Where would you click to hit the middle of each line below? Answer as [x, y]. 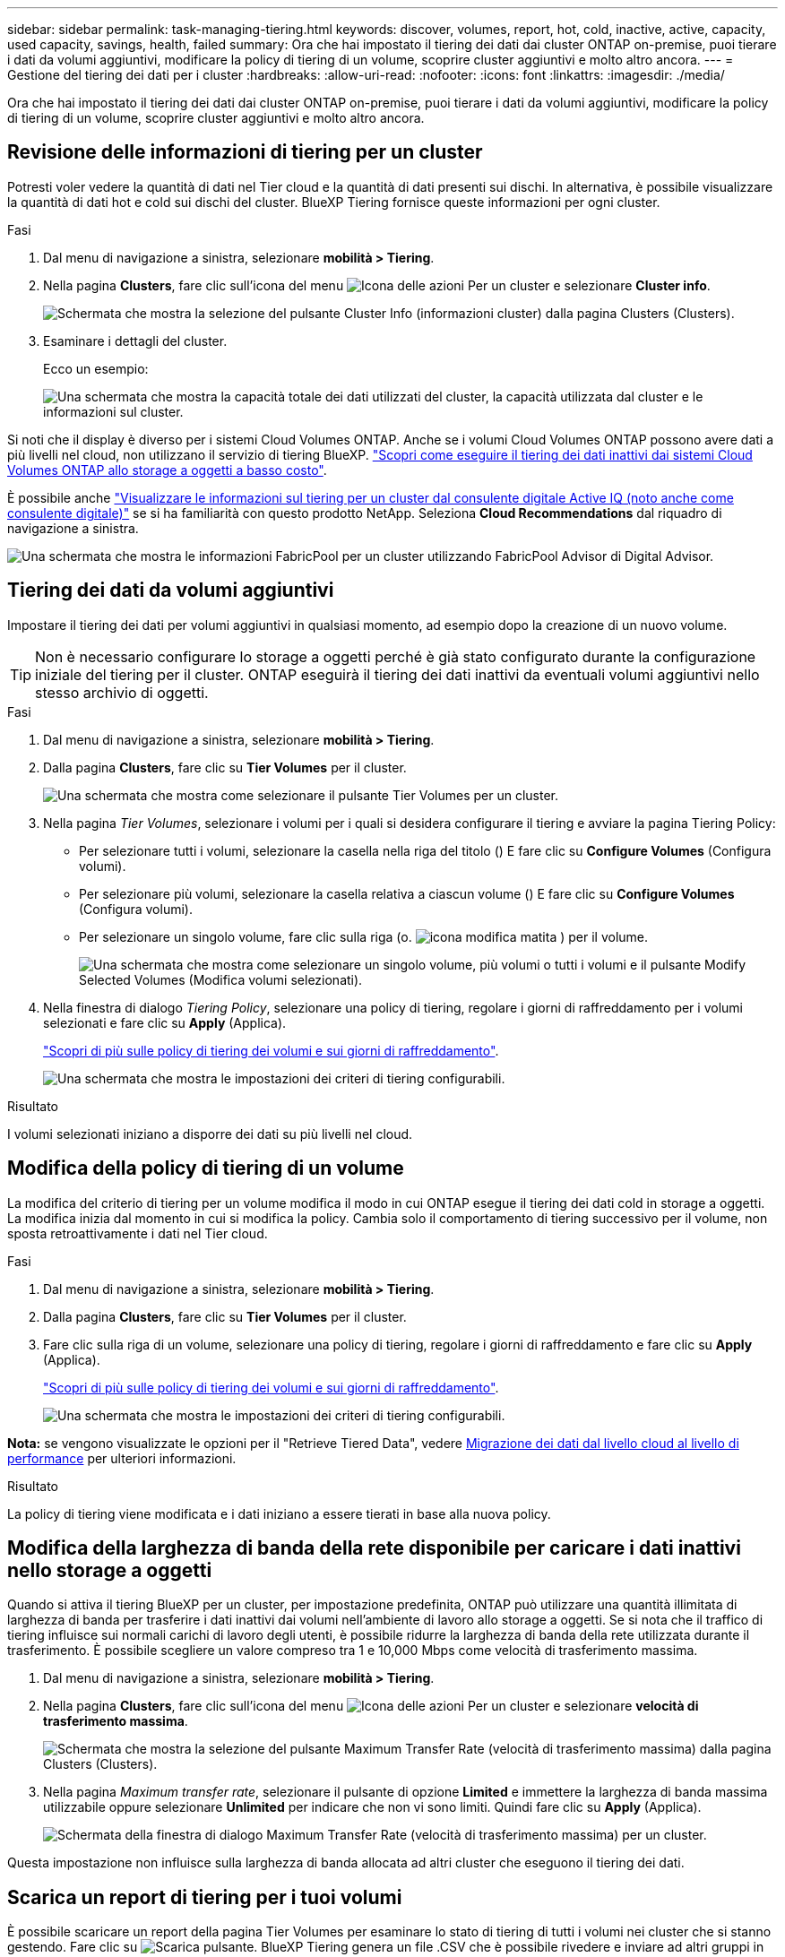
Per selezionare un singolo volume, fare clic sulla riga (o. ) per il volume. [364, 936]
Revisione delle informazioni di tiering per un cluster [245, 152]
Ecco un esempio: [96, 368]
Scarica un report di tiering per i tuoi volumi [205, 1897]
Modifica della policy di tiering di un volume [206, 1168]
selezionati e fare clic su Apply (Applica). [165, 1022]
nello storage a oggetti [110, 1570]
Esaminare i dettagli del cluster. [135, 341]
